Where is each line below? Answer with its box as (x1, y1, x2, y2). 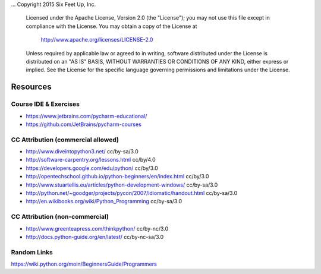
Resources (11, 82, 52, 92)
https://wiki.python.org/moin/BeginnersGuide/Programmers (11, 260, 157, 267)
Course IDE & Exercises (11, 100, 80, 108)
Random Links (11, 248, 53, 256)
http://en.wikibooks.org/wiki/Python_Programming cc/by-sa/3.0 (26, 198, 182, 205)
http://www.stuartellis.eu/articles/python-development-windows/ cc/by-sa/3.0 (26, 181, 218, 188)
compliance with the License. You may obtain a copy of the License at (26, 23, 197, 30)
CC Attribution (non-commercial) (11, 213, 109, 221)
